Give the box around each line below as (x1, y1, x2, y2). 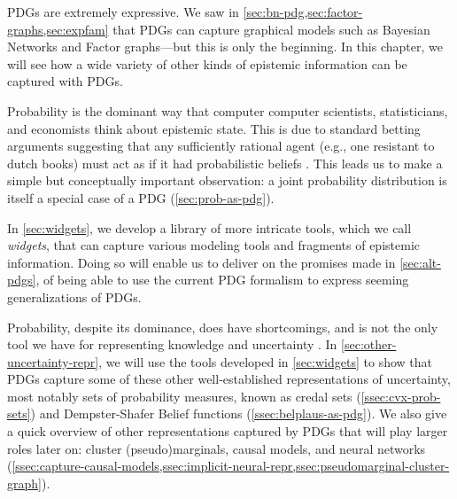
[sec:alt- (399, 253, 441, 271)
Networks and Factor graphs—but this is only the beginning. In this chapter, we (7, 37, 443, 56)
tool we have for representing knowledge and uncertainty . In (7, 335, 337, 354)
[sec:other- (341, 335, 397, 354)
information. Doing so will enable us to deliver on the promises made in (7, 253, 396, 271)
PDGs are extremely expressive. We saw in (7, 3, 239, 20)
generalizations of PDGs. (7, 287, 142, 306)
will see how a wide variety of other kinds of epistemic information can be (7, 54, 407, 73)
